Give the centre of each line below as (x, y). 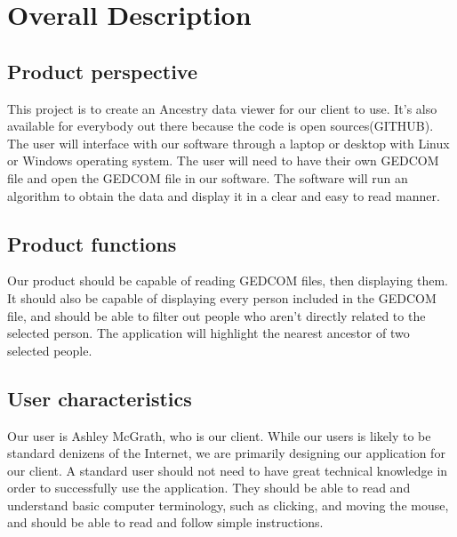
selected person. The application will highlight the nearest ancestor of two (208, 333)
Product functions (92, 243)
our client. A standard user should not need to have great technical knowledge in (228, 470)
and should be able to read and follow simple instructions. (165, 522)
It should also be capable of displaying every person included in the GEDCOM (222, 297)
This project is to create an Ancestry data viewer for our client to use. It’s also (222, 108)
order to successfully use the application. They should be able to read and (209, 488)
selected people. (50, 350)
